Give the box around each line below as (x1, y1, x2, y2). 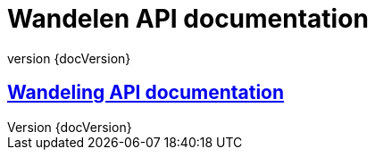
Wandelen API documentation (7, 4, 369, 34)
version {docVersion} (7, 50, 131, 66)
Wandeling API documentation (7, 81, 285, 104)
